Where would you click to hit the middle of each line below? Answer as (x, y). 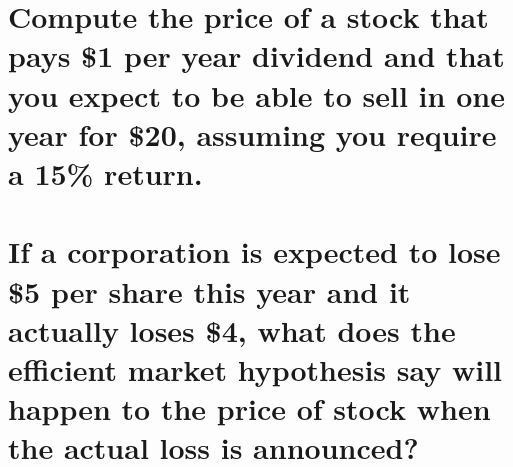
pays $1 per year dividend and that (256, 55)
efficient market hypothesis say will (255, 368)
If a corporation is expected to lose (254, 251)
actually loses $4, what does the (232, 329)
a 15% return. (105, 172)
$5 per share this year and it (209, 290)
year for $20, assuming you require (252, 133)
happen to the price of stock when (249, 408)
